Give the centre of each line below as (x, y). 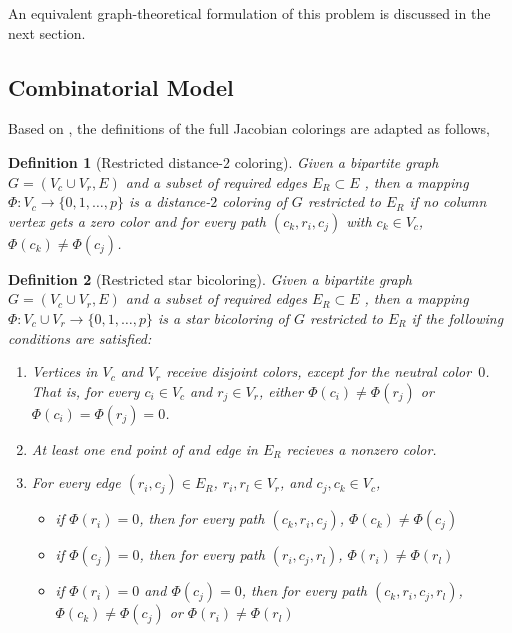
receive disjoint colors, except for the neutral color (319, 371)
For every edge (76, 482)
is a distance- (169, 201)
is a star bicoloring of (223, 317)
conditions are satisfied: (80, 337)
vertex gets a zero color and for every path (137, 220)
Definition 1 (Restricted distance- (116, 161)
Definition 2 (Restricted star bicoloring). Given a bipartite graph (210, 278)
